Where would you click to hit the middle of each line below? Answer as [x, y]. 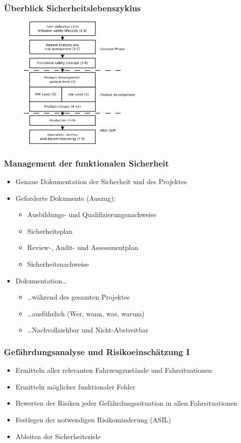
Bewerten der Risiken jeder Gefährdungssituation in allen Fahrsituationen [126, 403]
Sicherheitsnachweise [58, 264]
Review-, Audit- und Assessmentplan [83, 247]
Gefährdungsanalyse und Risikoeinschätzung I [97, 351]
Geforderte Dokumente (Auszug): [66, 198]
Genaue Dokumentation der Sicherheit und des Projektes [101, 181]
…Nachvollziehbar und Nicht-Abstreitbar [88, 330]
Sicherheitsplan [50, 231]
